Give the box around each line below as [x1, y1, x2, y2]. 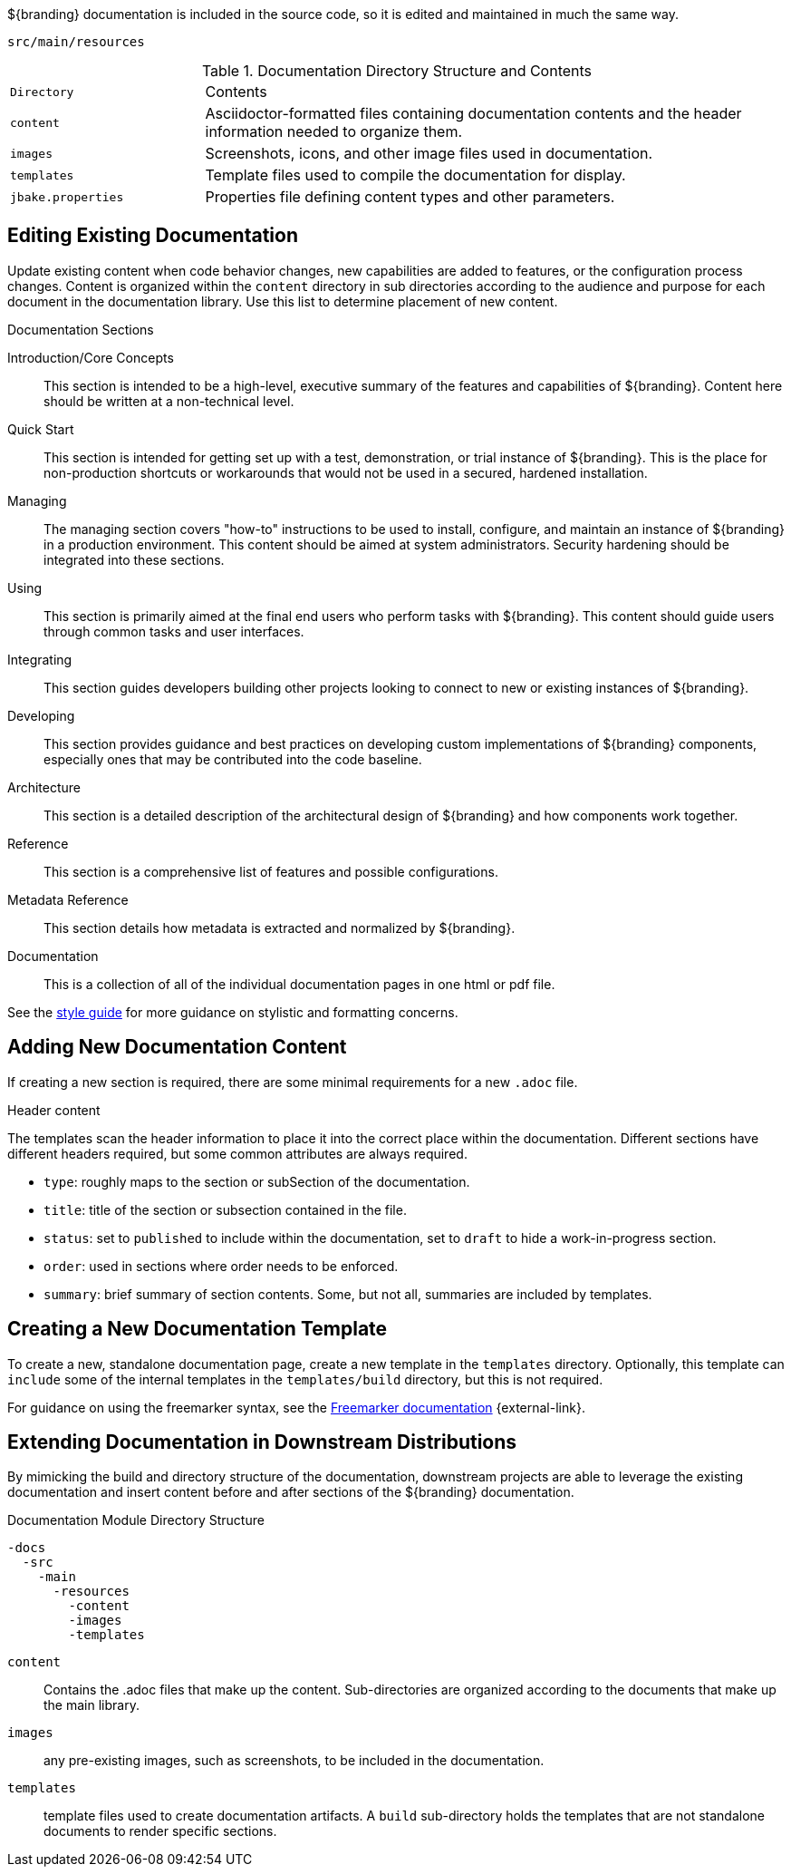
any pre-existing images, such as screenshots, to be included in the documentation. [43, 1753, 545, 1769]
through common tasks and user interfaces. [43, 623, 304, 639]
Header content [7, 1102, 101, 1118]
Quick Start [7, 421, 74, 437]
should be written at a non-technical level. [43, 393, 294, 409]
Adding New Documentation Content [7, 1035, 347, 1059]
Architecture [7, 779, 82, 795]
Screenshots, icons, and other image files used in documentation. [205, 144, 653, 162]
